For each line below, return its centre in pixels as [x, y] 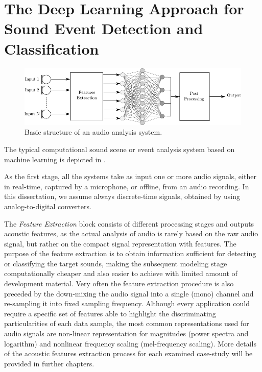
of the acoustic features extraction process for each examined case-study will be [128, 353]
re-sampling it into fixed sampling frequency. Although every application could [127, 303]
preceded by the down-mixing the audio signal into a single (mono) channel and [129, 293]
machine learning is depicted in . [55, 159]
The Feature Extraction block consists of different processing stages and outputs [129, 223]
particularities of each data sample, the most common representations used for [127, 323]
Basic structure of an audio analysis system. [93, 132]
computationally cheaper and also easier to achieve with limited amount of [121, 273]
